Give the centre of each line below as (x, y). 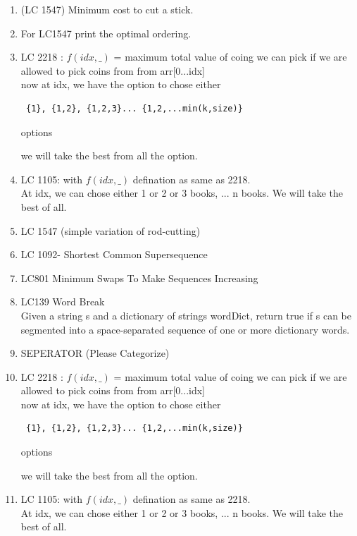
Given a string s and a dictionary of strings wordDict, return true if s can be (186, 315)
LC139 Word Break (63, 301)
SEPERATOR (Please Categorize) (95, 353)
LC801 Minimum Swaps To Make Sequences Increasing (139, 278)
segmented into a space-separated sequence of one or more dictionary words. (185, 329)
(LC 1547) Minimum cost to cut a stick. (107, 9)
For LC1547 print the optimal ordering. (106, 33)
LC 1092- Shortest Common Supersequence (114, 254)
